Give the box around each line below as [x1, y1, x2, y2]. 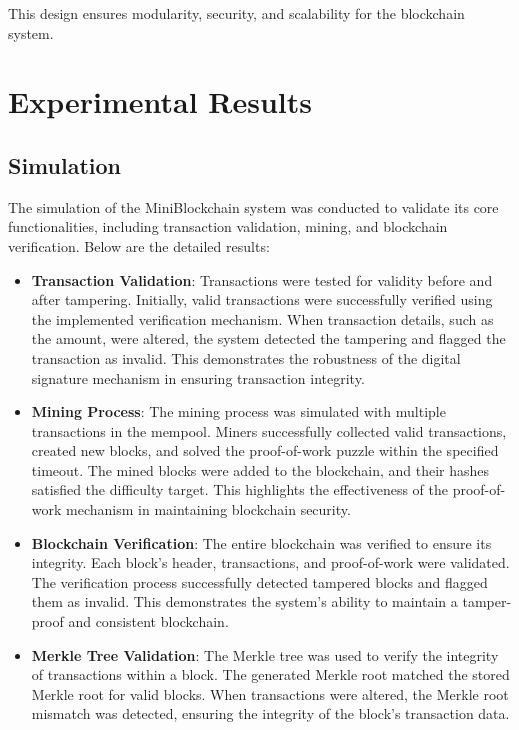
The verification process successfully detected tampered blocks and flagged [31, 571, 488, 592]
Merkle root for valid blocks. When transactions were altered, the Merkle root [31, 683, 509, 704]
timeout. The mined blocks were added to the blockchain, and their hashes [31, 459, 490, 480]
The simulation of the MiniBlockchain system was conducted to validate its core [8, 196, 499, 217]
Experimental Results [8, 81, 312, 122]
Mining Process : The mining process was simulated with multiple [31, 401, 446, 422]
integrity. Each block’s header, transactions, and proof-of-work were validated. [31, 552, 510, 573]
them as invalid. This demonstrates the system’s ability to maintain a [31, 591, 458, 612]
